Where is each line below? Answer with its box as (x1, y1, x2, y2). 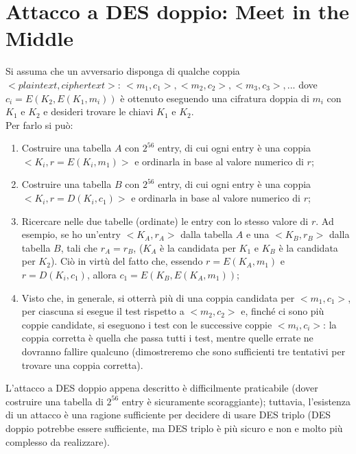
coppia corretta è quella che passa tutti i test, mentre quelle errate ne (21, 331, 313, 345)
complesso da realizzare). (5, 434, 110, 449)
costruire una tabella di (5, 394, 104, 408)
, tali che (60, 240, 98, 254)
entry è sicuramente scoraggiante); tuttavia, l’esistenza (121, 394, 351, 408)
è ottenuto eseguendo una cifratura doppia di (120, 91, 309, 105)
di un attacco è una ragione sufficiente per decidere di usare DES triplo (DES (5, 407, 331, 422)
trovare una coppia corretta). (21, 357, 143, 372)
